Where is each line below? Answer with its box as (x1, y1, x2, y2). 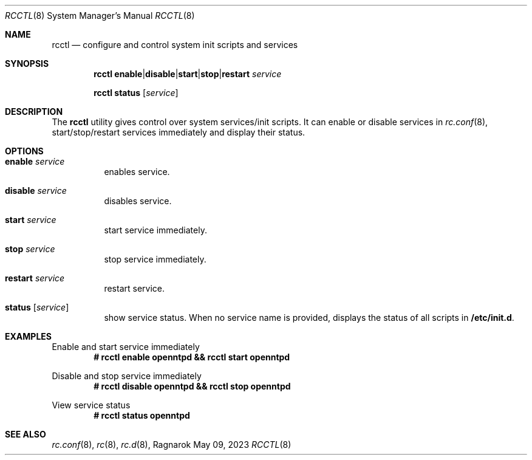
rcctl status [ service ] (94, 88, 179, 98)
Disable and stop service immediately (52, 371, 202, 381)
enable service (5, 156, 65, 166)
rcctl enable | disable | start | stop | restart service (94, 69, 282, 79)
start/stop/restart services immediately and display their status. (52, 127, 305, 137)
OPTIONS (5, 146, 44, 156)
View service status (52, 400, 131, 410)
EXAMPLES (5, 331, 52, 342)
